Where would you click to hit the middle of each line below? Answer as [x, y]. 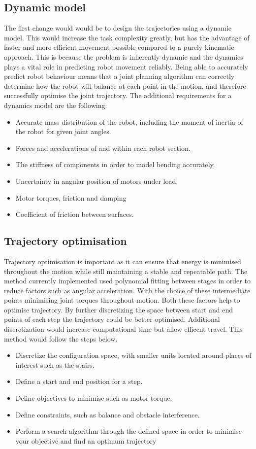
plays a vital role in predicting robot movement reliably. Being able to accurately [126, 66]
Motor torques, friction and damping [71, 197]
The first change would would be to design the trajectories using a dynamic [118, 28]
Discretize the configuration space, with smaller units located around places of [133, 355]
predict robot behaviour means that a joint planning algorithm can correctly [119, 76]
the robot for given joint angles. [63, 131]
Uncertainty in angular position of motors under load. [97, 181]
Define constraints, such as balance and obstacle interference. [108, 414]
